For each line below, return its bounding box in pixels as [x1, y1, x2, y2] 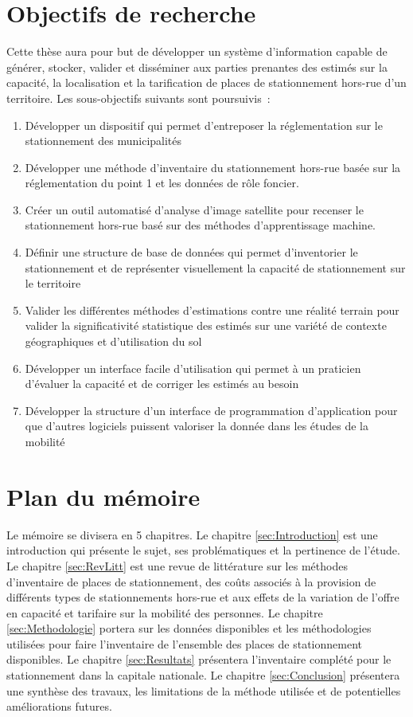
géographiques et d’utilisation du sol [25, 333, 202, 350]
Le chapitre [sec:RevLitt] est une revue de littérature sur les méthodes [6, 557, 348, 574]
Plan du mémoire [6, 480, 201, 512]
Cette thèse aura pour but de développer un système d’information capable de [6, 43, 388, 60]
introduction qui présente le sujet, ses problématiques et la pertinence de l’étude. [6, 542, 400, 558]
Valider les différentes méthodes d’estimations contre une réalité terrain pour [25, 301, 399, 318]
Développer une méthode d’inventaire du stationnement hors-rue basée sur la [25, 159, 401, 175]
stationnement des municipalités [25, 132, 182, 149]
